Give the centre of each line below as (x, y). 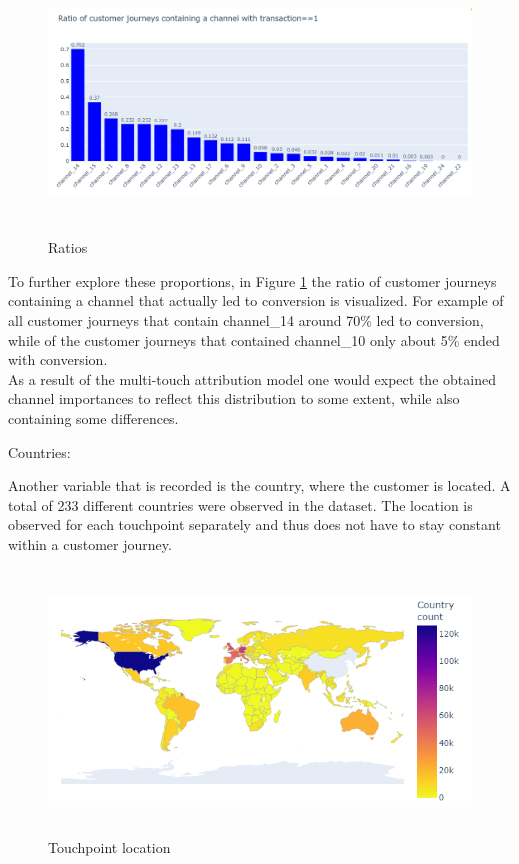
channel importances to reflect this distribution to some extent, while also (234, 398)
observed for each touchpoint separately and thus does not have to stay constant (254, 524)
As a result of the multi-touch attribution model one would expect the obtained (252, 378)
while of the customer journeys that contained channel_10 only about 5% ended (254, 339)
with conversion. (58, 359)
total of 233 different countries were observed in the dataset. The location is (240, 504)
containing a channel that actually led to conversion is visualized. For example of (256, 300)
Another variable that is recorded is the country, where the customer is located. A (259, 485)
